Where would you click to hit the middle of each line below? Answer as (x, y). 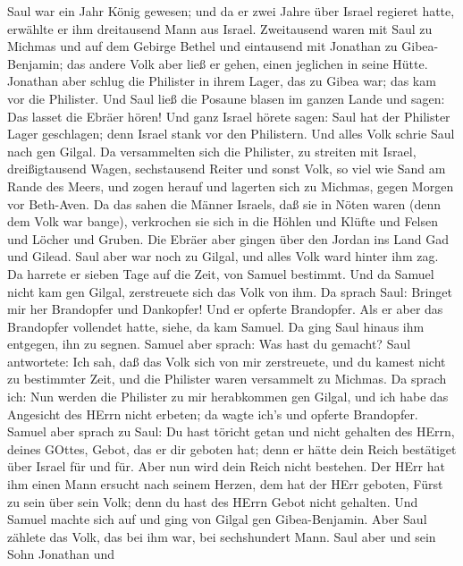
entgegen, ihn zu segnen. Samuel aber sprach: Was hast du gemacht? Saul (209, 344)
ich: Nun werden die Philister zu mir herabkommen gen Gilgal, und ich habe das (228, 397)
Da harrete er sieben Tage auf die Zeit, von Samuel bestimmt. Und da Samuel (221, 273)
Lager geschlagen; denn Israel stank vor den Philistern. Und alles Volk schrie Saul (231, 134)
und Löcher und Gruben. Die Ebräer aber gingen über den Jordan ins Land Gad (228, 238)
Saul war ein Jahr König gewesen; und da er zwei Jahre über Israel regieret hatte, (231, 11)
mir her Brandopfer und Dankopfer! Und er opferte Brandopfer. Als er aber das (225, 309)
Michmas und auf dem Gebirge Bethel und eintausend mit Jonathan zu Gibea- (223, 46)
